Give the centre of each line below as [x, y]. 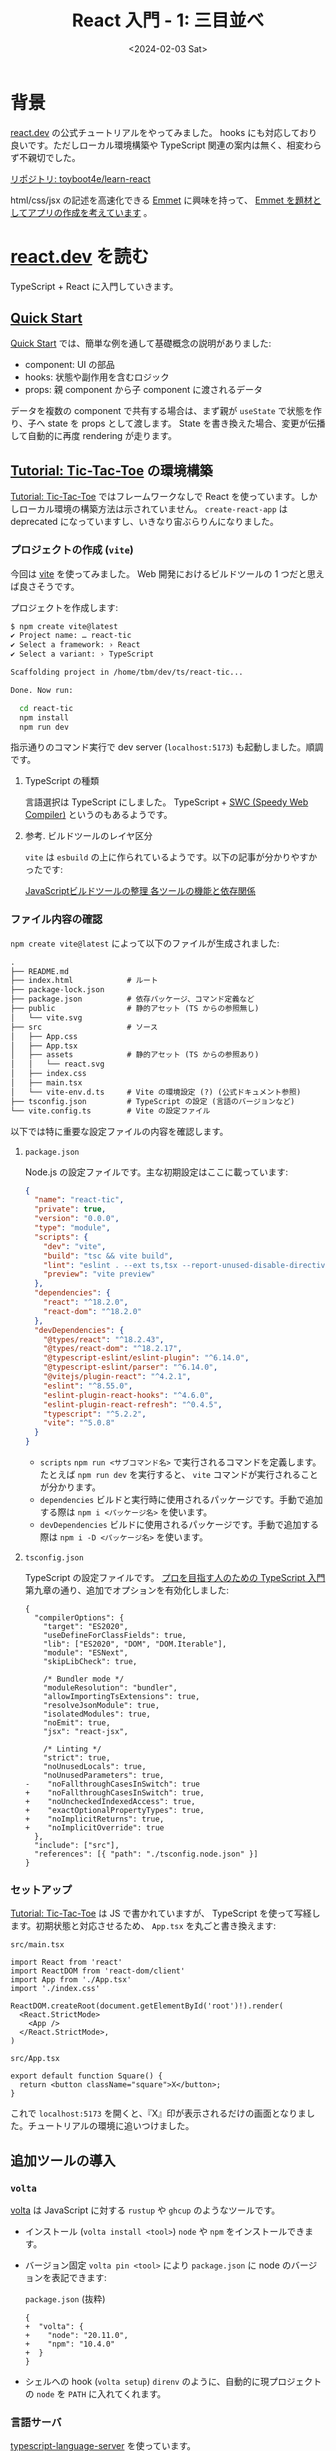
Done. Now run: [42, 690]
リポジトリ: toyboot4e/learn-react [80, 178]
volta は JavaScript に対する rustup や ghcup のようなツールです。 [145, 2210]
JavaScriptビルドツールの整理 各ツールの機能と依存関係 [140, 891]
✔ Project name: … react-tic [71, 636]
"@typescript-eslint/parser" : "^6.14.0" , [130, 1367]
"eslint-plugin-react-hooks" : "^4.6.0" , [128, 1395]
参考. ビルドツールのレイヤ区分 [88, 836]
